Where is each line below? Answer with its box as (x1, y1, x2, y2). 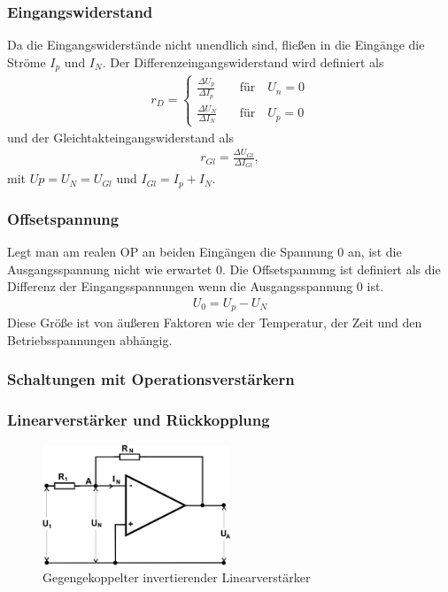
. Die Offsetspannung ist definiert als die (221, 259, 441, 278)
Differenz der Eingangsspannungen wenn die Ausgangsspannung (7, 277, 353, 296)
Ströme (7, 52, 46, 71)
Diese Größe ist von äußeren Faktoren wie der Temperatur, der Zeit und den (7, 313, 422, 332)
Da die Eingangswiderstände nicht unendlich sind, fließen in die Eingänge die (7, 35, 425, 54)
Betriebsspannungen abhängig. (7, 330, 173, 349)
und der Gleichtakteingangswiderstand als (7, 127, 234, 146)
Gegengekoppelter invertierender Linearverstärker (42, 568, 311, 587)
